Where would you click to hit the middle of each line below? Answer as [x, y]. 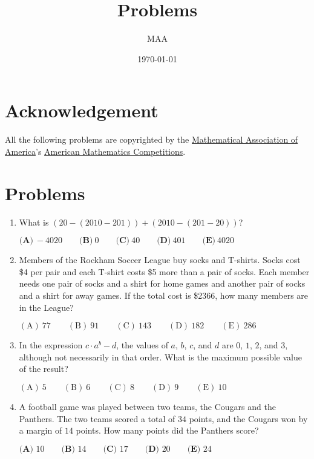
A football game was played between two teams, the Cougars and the [147, 406]
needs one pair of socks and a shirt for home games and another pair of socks [162, 283]
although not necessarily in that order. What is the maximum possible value [160, 356]
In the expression [51, 345]
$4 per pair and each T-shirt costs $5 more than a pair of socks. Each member [164, 271]
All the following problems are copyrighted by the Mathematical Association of [152, 139]
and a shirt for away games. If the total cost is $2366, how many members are [164, 295]
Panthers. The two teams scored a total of [97, 418]
